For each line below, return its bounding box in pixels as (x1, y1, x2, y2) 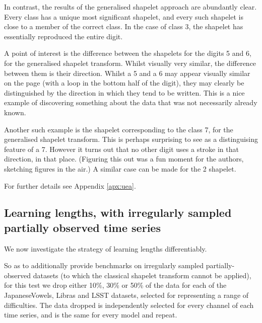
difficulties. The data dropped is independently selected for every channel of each (4, 299, 254, 310)
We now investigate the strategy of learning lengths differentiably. (4, 243, 207, 254)
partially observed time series (4, 219, 161, 235)
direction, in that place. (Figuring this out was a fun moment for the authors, (4, 153, 244, 164)
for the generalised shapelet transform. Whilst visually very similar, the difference (4, 57, 256, 68)
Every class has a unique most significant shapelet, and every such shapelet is (4, 11, 243, 22)
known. (4, 107, 26, 117)
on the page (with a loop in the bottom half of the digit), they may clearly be (4, 77, 244, 88)
